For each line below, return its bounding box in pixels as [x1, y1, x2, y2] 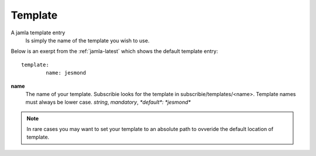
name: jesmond [46, 70, 87, 76]
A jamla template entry [11, 29, 66, 36]
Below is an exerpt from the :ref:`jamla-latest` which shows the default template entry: [11, 48, 218, 55]
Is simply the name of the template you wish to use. [25, 37, 150, 44]
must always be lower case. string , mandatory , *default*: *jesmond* [25, 99, 191, 106]
